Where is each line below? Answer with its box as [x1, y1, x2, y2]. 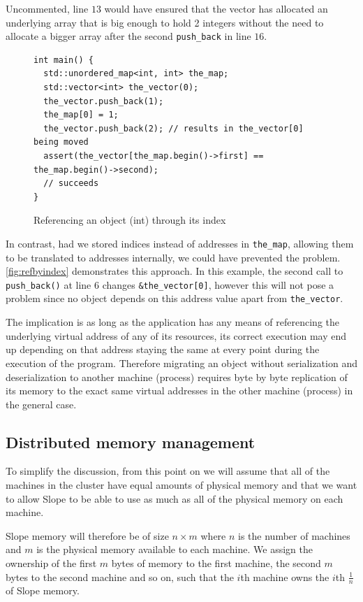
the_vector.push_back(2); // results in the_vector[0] [43, 123, 304, 134]
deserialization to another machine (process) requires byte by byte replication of [6, 369, 348, 384]
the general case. [6, 396, 77, 411]
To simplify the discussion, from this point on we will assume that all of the [6, 464, 330, 478]
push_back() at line [6, 277, 91, 292]
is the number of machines [238, 528, 350, 543]
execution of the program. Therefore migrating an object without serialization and [6, 355, 357, 370]
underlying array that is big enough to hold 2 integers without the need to [6, 15, 324, 29]
